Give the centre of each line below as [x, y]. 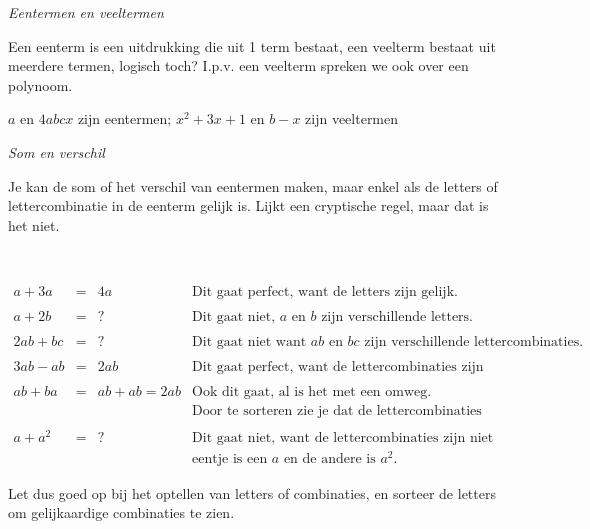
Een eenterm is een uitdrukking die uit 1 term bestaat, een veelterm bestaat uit [252, 45]
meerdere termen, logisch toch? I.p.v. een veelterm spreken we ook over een [238, 65]
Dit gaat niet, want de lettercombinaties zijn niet [343, 438]
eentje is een [230, 459]
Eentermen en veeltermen [86, 12]
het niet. [34, 224]
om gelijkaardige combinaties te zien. [121, 512]
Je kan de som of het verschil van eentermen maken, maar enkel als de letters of [253, 185]
